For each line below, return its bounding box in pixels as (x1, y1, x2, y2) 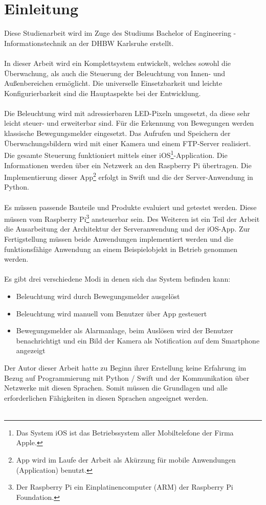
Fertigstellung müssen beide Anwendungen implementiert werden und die (4, 233, 234, 244)
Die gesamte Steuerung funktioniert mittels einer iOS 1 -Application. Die (4, 148, 228, 160)
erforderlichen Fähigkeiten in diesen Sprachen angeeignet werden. (4, 392, 208, 403)
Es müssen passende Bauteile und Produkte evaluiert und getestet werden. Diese (4, 201, 257, 212)
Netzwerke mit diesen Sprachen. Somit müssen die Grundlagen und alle (4, 382, 228, 393)
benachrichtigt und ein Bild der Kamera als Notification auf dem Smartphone (16, 335, 260, 346)
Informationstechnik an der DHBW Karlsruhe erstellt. (4, 37, 174, 48)
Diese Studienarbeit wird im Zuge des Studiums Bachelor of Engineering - (4, 28, 236, 38)
